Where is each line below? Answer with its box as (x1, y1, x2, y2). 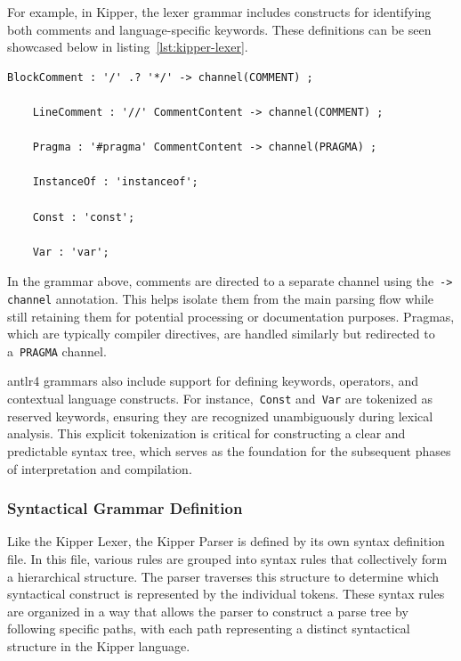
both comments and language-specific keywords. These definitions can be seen (7, 20, 432, 38)
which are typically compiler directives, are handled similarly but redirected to (7, 324, 435, 343)
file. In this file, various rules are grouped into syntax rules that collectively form (7, 549, 448, 567)
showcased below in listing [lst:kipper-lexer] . (7, 37, 248, 56)
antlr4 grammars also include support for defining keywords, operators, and (7, 371, 418, 390)
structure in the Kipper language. (7, 636, 190, 655)
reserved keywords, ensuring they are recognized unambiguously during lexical (7, 406, 433, 425)
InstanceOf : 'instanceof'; (32, 175, 198, 189)
